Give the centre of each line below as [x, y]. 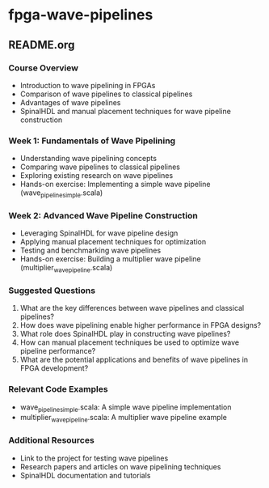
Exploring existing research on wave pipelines [97, 176]
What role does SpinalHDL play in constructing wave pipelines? [125, 334]
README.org [42, 45]
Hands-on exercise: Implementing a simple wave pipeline [115, 185]
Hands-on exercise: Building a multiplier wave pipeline [110, 259]
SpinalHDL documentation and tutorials [85, 475]
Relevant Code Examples [58, 389]
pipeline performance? [58, 351]
